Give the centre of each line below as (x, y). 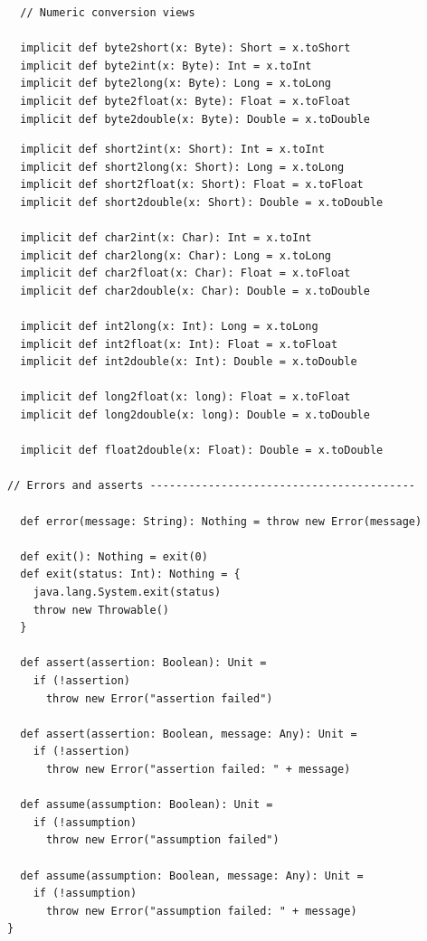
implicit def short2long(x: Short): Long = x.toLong (182, 167)
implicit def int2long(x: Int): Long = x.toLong (169, 327)
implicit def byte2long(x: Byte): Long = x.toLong (176, 84)
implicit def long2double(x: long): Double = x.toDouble (195, 415)
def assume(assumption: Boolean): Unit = (147, 805)
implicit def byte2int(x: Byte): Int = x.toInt (166, 66)
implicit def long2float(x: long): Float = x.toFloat (185, 397)
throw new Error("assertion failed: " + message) (198, 769)
